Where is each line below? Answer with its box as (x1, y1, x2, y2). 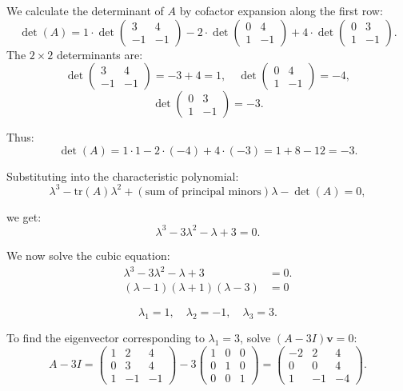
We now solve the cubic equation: (6, 246, 170, 263)
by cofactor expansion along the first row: (179, 2, 383, 18)
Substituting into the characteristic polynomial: (6, 167, 239, 184)
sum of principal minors (145, 186, 261, 197)
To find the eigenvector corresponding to (6, 329, 205, 345)
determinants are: (57, 46, 143, 62)
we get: (6, 208, 42, 225)
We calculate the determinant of (6, 2, 164, 18)
